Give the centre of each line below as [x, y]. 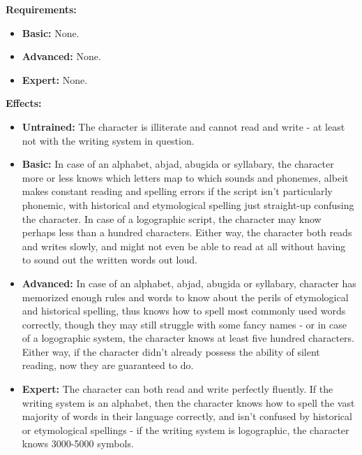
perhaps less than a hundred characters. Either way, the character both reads [187, 232]
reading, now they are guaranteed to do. [108, 365]
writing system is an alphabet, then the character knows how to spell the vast [188, 402]
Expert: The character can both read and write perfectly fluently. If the [178, 389]
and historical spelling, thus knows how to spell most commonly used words [184, 311]
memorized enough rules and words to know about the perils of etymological [185, 297]
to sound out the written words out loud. [110, 260]
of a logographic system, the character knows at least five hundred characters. [188, 338]
